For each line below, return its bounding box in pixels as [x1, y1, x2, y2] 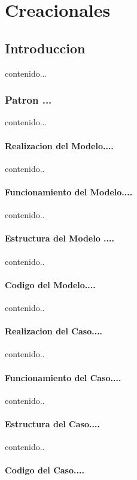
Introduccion [5, 38, 86, 57]
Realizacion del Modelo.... [5, 139, 114, 152]
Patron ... [5, 92, 52, 107]
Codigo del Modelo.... [5, 278, 96, 291]
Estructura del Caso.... [5, 417, 100, 430]
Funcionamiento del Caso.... [5, 371, 121, 384]
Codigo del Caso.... [5, 464, 84, 476]
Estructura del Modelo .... [5, 232, 114, 244]
